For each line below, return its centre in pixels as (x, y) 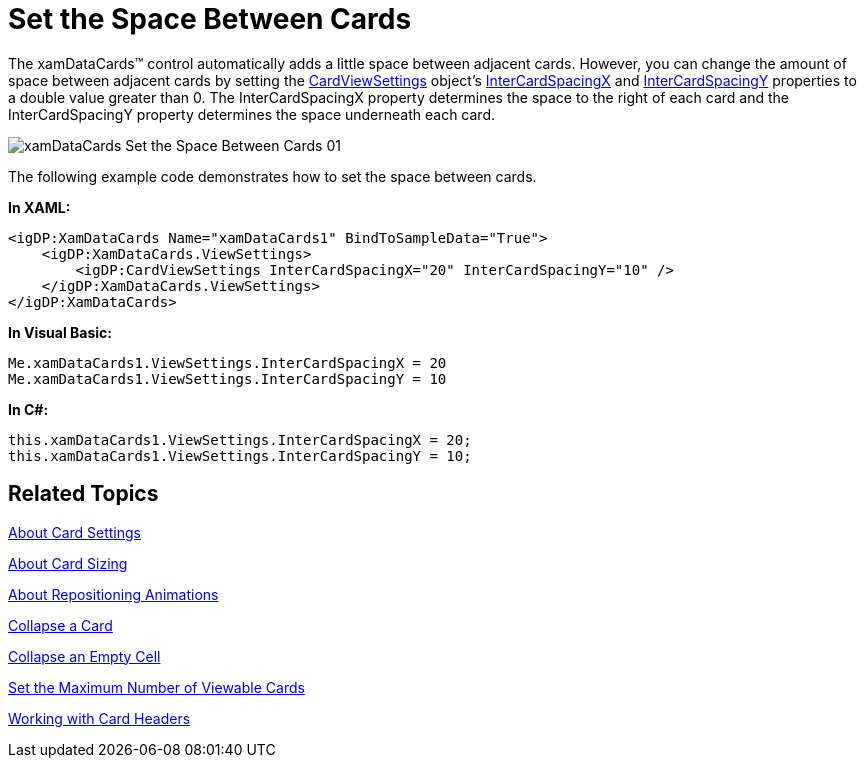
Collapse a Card (60, 625)
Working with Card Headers (99, 718)
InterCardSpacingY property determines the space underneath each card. (252, 114)
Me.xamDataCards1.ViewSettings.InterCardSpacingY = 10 (227, 378)
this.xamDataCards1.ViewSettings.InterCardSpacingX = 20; (240, 439)
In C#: (28, 409)
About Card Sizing (68, 563)
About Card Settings (74, 532)
